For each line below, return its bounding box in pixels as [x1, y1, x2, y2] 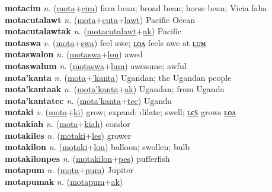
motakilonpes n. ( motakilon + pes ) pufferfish [5, 152, 170, 164]
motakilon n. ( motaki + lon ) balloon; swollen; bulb [5, 141, 190, 153]
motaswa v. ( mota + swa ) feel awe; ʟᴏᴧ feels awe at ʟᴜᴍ [5, 36, 206, 48]
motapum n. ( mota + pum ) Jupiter [5, 164, 133, 176]
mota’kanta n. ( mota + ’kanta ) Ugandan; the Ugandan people [5, 71, 232, 83]
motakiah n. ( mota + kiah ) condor [5, 117, 130, 129]
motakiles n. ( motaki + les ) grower [5, 129, 132, 141]
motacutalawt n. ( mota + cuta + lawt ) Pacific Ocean [5, 13, 195, 25]
